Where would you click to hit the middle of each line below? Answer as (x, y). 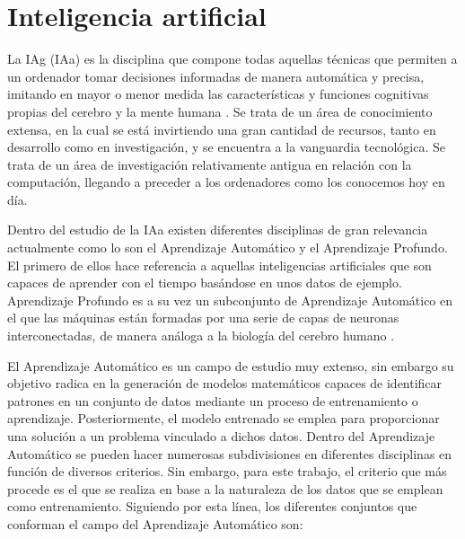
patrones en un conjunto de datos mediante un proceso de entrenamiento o (213, 400)
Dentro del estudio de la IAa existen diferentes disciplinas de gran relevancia (218, 230)
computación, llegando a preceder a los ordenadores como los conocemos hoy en (226, 182)
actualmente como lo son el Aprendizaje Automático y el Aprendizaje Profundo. (228, 247)
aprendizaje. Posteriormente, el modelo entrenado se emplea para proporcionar (224, 418)
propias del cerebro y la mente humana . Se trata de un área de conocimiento (220, 111)
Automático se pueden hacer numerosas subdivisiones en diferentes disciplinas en (230, 453)
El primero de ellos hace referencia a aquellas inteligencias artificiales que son (219, 265)
